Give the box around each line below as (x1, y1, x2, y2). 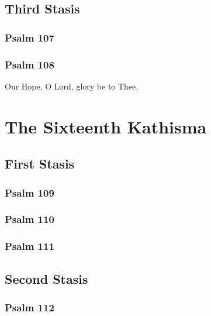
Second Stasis (5, 269, 88, 287)
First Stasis (5, 154, 75, 173)
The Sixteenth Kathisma (5, 114, 207, 138)
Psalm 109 (5, 185, 54, 200)
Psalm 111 (5, 239, 54, 253)
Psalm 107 (5, 30, 54, 44)
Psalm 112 (5, 300, 54, 314)
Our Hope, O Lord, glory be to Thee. (5, 80, 139, 92)
